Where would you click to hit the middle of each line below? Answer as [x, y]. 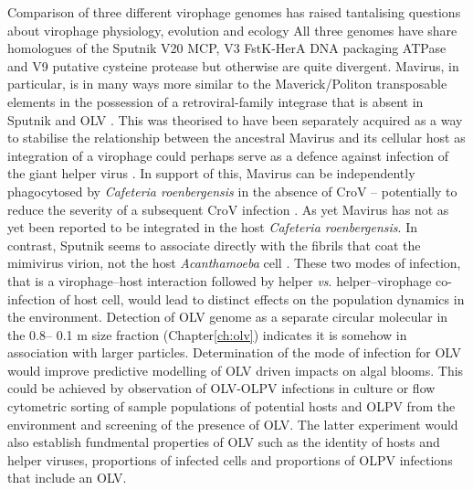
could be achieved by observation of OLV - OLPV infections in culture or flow [221, 388]
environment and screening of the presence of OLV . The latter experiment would [233, 424]
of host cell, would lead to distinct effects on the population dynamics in [262, 298]
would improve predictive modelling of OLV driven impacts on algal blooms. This [236, 370]
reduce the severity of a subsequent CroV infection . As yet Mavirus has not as [228, 209]
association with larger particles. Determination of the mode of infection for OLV [235, 352]
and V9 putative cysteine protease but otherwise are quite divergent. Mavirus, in [233, 65]
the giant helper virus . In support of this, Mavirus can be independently [211, 173]
